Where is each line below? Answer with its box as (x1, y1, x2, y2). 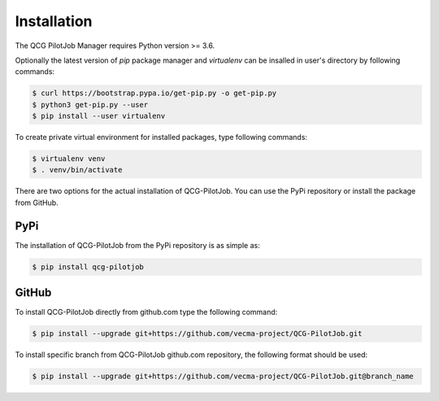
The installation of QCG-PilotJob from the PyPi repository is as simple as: (15, 240, 260, 250)
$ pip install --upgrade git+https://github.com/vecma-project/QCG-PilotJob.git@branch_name (32, 372, 414, 381)
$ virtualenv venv (32, 155, 106, 163)
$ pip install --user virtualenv (32, 111, 166, 121)
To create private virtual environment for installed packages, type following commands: (15, 133, 308, 142)
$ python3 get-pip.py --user (32, 100, 149, 109)
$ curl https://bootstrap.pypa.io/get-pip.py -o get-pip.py (32, 89, 277, 98)
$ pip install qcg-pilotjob (32, 262, 144, 272)
